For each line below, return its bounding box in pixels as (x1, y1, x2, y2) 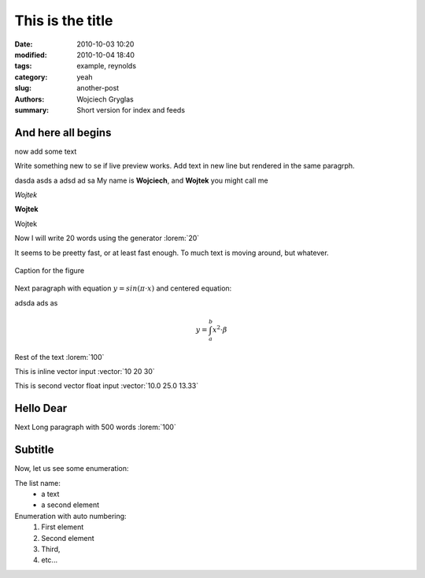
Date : (14, 39, 33, 49)
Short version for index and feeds (76, 105, 185, 114)
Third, (41, 544, 61, 554)
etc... (41, 555, 58, 565)
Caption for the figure (14, 265, 85, 275)
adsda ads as (14, 298, 58, 307)
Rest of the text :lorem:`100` (14, 352, 105, 361)
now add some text (14, 146, 77, 156)
